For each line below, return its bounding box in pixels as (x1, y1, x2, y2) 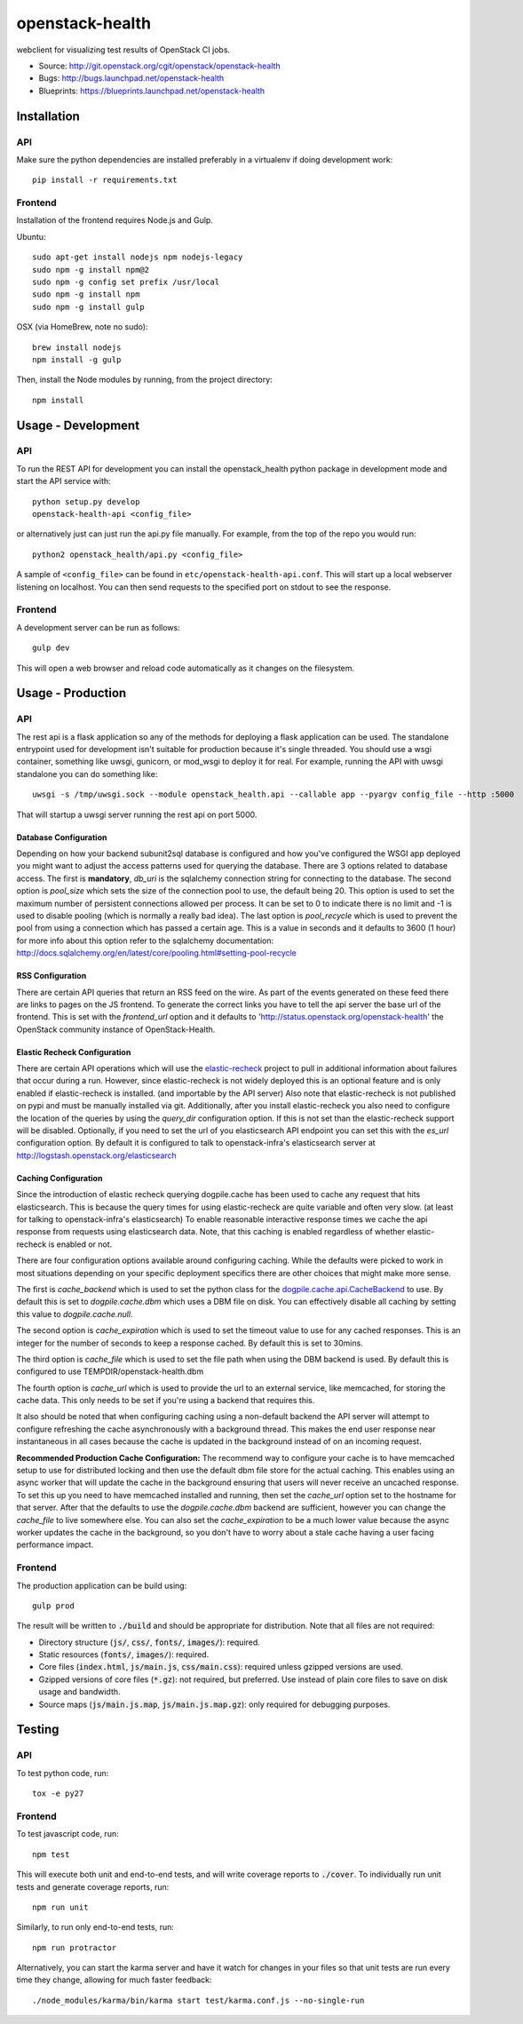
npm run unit (32, 1901, 89, 1912)
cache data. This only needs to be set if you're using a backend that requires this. (16, 1395, 315, 1406)
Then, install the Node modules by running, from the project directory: (16, 374, 273, 385)
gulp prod (32, 1600, 75, 1611)
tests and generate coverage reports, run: (16, 1881, 170, 1892)
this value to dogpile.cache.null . (16, 1308, 133, 1319)
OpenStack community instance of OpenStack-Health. (16, 1024, 216, 1035)
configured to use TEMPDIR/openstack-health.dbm (16, 1366, 204, 1377)
